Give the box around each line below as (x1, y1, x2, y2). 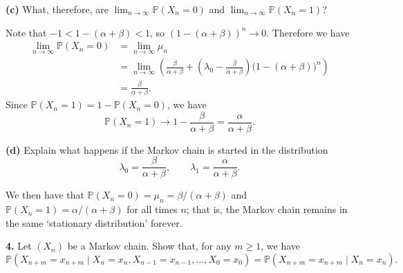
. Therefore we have (266, 25, 350, 39)
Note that (6, 25, 47, 39)
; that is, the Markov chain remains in (186, 202, 348, 216)
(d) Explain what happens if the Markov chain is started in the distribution (6, 142, 328, 156)
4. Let (6, 239, 32, 253)
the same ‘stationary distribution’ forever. (6, 215, 182, 230)
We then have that (6, 188, 84, 202)
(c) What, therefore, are (6, 2, 109, 16)
